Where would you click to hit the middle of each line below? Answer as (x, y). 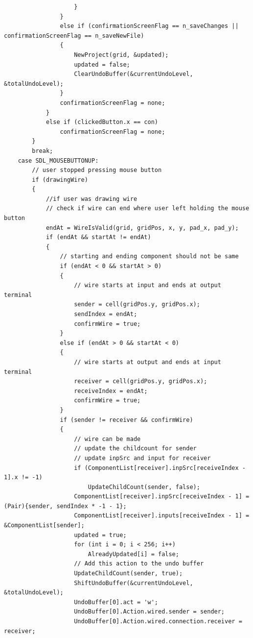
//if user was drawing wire (92, 199)
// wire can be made (107, 439)
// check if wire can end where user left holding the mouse (148, 209)
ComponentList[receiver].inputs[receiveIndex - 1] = (162, 516)
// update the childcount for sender (135, 449)
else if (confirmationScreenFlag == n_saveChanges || (149, 26)
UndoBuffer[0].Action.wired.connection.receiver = (158, 621)
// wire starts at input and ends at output (148, 285)
